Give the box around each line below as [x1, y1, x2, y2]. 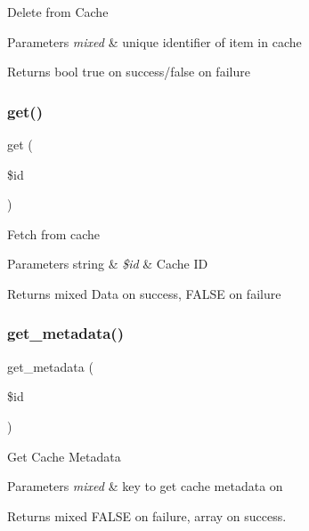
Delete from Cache [7, 3, 109, 20]
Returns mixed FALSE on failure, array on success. [7, 506, 287, 525]
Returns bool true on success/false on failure [7, 62, 250, 81]
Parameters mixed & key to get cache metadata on [7, 477, 283, 495]
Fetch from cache [7, 224, 101, 243]
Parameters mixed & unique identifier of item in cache [7, 32, 302, 51]
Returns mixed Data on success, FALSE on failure [7, 284, 281, 302]
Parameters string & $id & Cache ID [7, 254, 208, 273]
